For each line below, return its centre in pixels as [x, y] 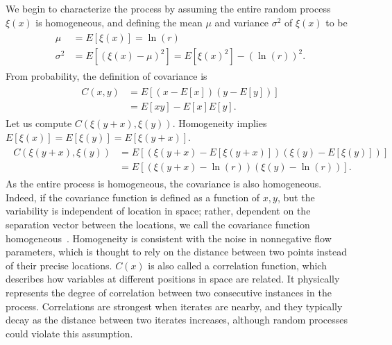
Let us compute [39, 123]
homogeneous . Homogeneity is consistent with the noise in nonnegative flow [169, 238]
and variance [242, 22]
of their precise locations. [59, 265]
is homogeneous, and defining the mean [119, 22]
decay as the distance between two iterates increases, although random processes [177, 320]
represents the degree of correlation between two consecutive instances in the [169, 292]
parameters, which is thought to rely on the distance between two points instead [177, 252]
